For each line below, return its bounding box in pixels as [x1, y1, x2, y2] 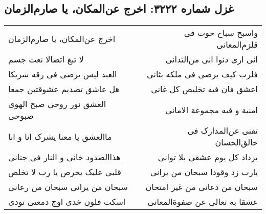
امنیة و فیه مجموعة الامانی [165, 103, 258, 116]
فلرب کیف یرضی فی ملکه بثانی [147, 68, 258, 80]
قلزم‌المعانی [216, 38, 258, 51]
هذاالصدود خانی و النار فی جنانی [8, 151, 121, 163]
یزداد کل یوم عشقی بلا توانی [158, 151, 258, 163]
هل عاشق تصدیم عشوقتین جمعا [8, 83, 120, 95]
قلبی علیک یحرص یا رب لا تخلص [8, 166, 121, 178]
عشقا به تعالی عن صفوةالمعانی [147, 196, 258, 208]
